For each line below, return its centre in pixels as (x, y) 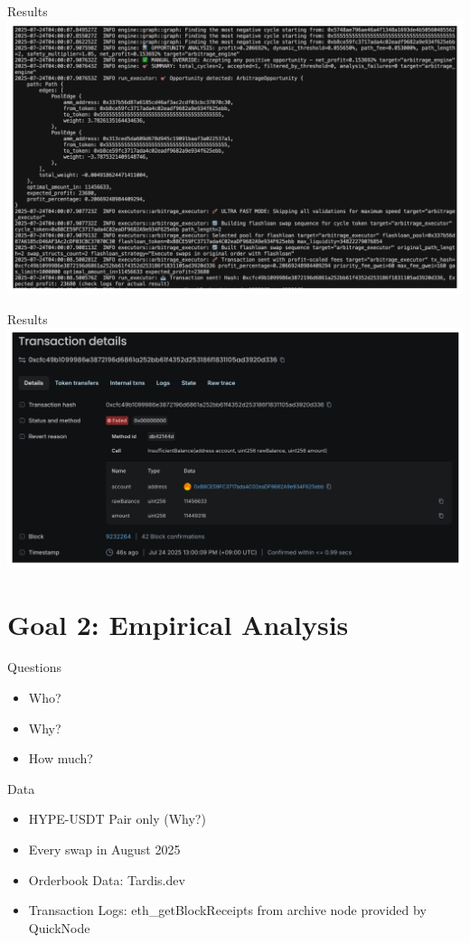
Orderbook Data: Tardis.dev (107, 879)
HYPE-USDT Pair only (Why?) (117, 819)
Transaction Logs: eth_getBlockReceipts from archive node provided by (227, 910)
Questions (35, 667)
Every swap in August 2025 (104, 850)
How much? (61, 758)
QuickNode (59, 927)
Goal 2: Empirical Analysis (178, 624)
